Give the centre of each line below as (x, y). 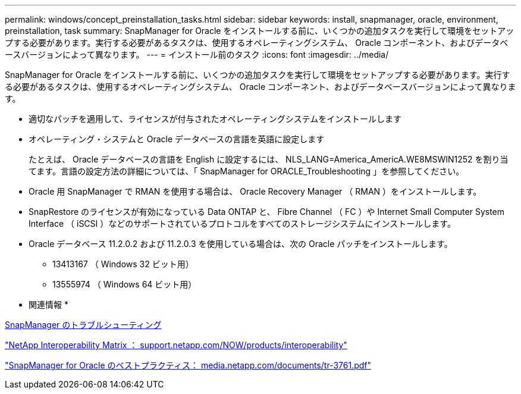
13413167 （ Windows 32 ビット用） (123, 264)
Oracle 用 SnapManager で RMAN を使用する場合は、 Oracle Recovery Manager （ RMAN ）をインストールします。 (255, 191)
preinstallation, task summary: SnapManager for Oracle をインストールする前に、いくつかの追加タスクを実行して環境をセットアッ (260, 31)
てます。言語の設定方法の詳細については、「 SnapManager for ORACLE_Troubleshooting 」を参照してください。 (247, 171)
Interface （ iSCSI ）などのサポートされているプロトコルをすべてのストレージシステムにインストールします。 (242, 223)
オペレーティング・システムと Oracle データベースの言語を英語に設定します (177, 139)
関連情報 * (48, 304)
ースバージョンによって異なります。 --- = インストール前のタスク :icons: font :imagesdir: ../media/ (197, 54)
